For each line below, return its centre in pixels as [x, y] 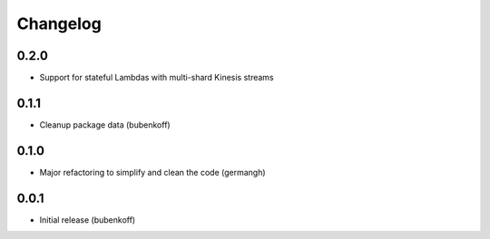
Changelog [59, 24]
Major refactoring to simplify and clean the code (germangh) [153, 172]
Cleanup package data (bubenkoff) [105, 124]
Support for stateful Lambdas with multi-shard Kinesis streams [157, 78]
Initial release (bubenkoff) [88, 220]
